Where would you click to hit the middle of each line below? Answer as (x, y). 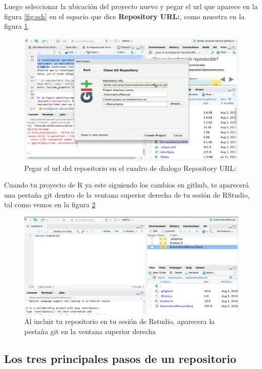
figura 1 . (17, 26)
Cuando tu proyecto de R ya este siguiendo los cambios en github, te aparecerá (126, 185)
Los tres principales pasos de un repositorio (120, 358)
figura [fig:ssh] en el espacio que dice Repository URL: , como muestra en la (124, 16)
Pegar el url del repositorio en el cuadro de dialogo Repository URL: (130, 168)
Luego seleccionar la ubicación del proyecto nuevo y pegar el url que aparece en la (131, 6)
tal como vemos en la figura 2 (50, 204)
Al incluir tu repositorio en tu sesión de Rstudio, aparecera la (120, 321)
